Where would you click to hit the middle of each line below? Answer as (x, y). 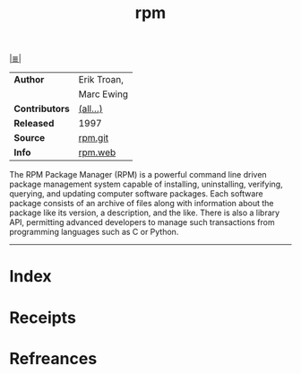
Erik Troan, (101, 80)
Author (29, 80)
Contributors (42, 109)
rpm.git (94, 138)
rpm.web (97, 152)
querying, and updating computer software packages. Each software (136, 194)
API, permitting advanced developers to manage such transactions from (142, 222)
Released (34, 124)
